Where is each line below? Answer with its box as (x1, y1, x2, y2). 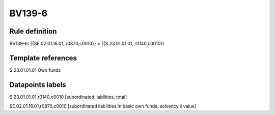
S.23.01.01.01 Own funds (9, 67, 61, 73)
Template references (9, 53, 77, 62)
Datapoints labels (9, 80, 66, 89)
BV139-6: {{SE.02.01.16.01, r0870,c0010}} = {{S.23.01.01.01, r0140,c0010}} (9, 41, 165, 47)
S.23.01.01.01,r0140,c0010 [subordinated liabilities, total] (9, 94, 127, 100)
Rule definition (9, 27, 57, 36)
